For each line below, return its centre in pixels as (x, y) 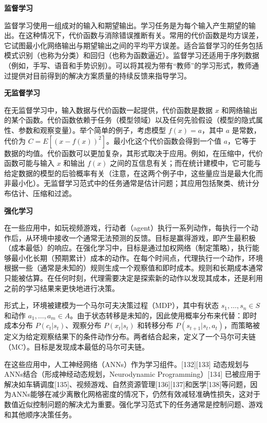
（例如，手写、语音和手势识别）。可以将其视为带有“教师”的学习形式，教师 (128, 65)
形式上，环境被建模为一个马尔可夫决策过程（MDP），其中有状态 (112, 305)
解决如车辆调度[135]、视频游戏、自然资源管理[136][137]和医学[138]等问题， (127, 384)
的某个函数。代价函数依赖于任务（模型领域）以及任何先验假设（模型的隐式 (130, 120)
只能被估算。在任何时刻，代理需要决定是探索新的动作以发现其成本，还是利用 (133, 278)
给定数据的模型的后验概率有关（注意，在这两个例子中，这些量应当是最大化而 (133, 173)
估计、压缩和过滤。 (43, 193)
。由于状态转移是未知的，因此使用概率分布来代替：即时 (164, 315)
